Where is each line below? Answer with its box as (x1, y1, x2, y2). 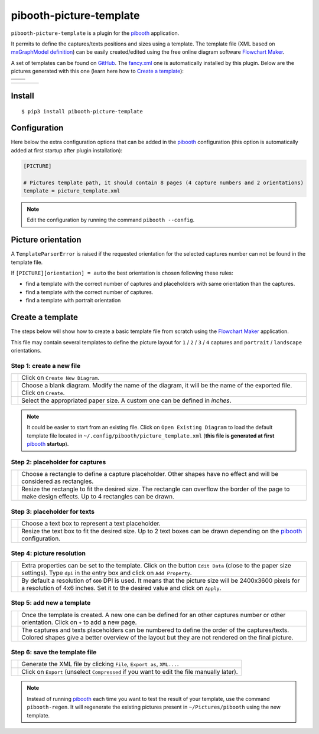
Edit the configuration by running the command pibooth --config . (27, 216, 195, 224)
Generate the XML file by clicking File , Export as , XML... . (21, 660, 180, 668)
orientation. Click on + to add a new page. (21, 618, 137, 626)
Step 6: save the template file (11, 648, 97, 656)
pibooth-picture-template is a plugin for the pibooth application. (11, 30, 180, 37)
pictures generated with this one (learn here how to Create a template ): (11, 68, 184, 75)
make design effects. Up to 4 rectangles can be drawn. (21, 492, 174, 501)
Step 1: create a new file (11, 361, 81, 370)
